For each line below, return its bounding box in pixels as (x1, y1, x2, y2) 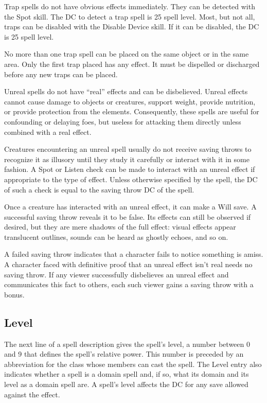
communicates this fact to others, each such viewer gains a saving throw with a (4, 279, 254, 290)
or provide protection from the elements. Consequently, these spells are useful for (4, 106, 259, 117)
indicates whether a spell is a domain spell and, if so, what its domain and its (4, 369, 249, 379)
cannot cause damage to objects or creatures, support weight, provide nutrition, (4, 96, 256, 107)
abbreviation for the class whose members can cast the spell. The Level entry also (4, 358, 262, 369)
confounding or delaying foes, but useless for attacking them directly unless (4, 116, 241, 127)
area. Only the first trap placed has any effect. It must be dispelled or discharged (4, 58, 260, 69)
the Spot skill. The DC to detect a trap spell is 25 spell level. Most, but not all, (4, 11, 255, 22)
